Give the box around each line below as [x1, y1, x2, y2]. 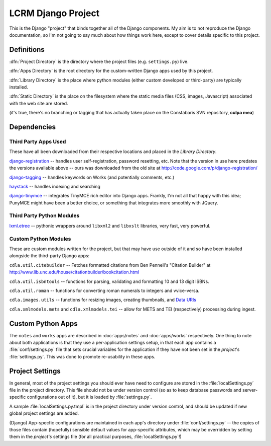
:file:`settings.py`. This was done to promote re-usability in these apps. [9, 353, 156, 359]
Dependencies [9, 123, 56, 131]
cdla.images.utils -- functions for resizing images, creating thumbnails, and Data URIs [9, 297, 197, 303]
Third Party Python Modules [9, 212, 80, 219]
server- [242, 387, 258, 393]
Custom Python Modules [9, 235, 71, 242]
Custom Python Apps [9, 319, 78, 328]
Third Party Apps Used [9, 138, 66, 145]
